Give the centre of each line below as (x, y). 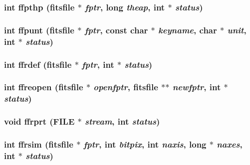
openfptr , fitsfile (126, 87)
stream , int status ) (122, 121)
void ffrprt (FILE (39, 121)
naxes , (230, 144)
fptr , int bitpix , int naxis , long (145, 144)
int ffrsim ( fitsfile (39, 144)
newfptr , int (197, 87)
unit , (237, 30)
